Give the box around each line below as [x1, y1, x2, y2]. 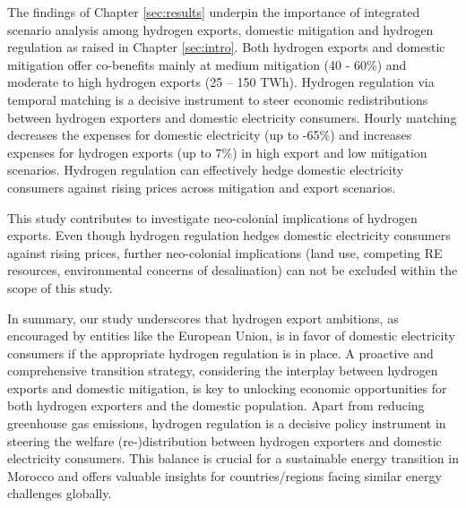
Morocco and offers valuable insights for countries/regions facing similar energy [7, 466, 442, 485]
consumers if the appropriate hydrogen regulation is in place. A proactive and [7, 343, 434, 362]
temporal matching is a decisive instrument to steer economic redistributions [7, 90, 428, 108]
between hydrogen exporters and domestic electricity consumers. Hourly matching [7, 108, 457, 126]
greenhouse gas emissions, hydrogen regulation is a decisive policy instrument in [7, 414, 446, 433]
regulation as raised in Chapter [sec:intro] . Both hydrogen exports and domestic [7, 38, 445, 56]
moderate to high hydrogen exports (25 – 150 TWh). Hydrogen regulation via [7, 73, 435, 91]
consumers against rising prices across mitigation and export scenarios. [7, 177, 396, 196]
